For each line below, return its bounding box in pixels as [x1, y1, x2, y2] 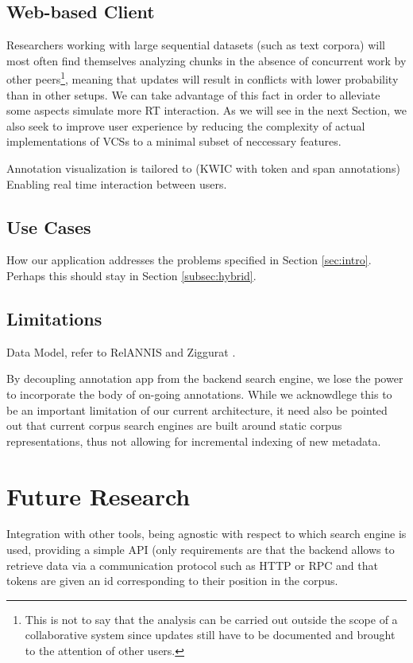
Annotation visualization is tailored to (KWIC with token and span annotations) [6, 160, 400, 177]
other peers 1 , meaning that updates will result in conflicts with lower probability [6, 68, 399, 88]
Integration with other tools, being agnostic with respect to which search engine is [6, 525, 407, 542]
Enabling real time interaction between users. [6, 175, 227, 192]
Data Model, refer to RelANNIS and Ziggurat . [6, 343, 236, 360]
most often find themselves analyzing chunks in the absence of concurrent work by [6, 52, 407, 68]
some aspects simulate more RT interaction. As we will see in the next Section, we [6, 102, 407, 119]
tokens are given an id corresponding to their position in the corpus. [6, 572, 338, 589]
